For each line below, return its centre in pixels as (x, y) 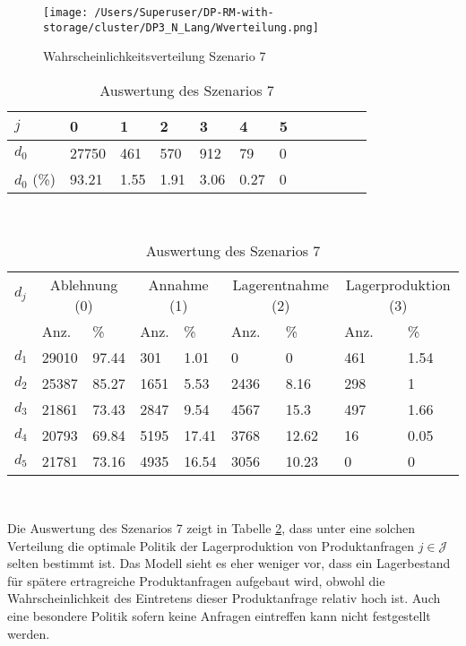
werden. (29, 633)
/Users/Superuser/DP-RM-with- (184, 13)
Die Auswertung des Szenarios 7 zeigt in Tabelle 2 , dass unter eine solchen (211, 528)
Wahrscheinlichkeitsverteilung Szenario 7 (155, 56)
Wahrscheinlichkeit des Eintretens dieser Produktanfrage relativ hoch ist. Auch (224, 598)
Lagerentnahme (280, 284)
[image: (66, 13)
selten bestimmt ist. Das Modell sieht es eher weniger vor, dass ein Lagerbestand (229, 563)
